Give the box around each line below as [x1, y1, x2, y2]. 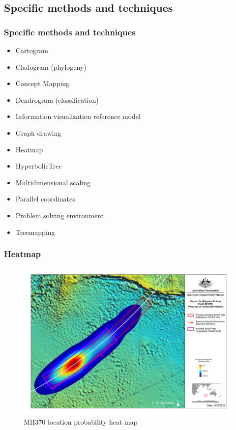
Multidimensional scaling [15, 177, 91, 187]
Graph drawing [15, 127, 61, 138]
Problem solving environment [15, 210, 104, 220]
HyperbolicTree [15, 161, 62, 171]
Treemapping [15, 227, 55, 237]
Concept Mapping [15, 78, 70, 88]
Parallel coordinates [15, 194, 75, 204]
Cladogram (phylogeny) [15, 61, 87, 72]
